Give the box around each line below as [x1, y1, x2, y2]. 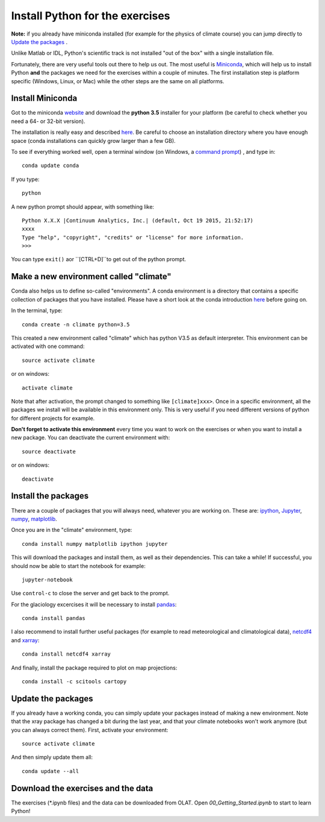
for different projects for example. [11, 414, 95, 422]
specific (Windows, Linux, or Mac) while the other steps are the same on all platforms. [11, 77, 224, 84]
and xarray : [11, 636, 40, 643]
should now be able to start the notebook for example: [11, 562, 146, 569]
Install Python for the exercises [11, 9, 171, 22]
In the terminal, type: [11, 307, 63, 314]
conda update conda [22, 162, 79, 169]
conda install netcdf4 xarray [22, 651, 111, 657]
